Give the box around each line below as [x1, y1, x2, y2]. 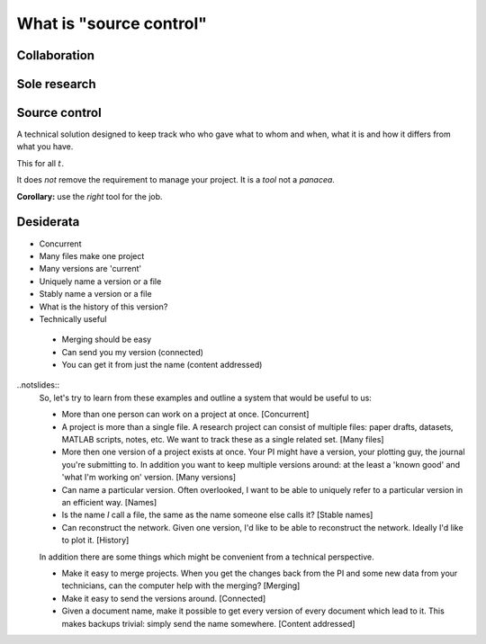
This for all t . [16, 157, 65, 168]
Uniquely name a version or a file [39, 275, 162, 287]
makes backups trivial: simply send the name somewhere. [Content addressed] [61, 618, 355, 629]
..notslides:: [16, 380, 60, 390]
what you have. [16, 141, 74, 152]
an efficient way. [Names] [61, 496, 157, 507]
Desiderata [16, 214, 80, 229]
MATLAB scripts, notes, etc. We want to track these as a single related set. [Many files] [61, 434, 384, 445]
